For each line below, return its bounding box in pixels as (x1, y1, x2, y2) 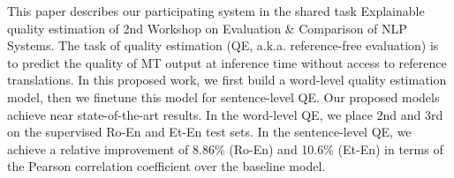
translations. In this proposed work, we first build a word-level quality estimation (7, 70, 447, 89)
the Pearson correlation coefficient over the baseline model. (7, 157, 326, 175)
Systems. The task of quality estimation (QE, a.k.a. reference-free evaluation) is (7, 36, 439, 55)
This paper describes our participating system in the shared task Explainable (7, 2, 425, 19)
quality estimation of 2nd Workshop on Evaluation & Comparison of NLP (7, 19, 407, 37)
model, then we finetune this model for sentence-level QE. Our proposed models (7, 87, 440, 106)
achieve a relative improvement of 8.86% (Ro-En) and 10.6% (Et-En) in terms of (7, 139, 443, 158)
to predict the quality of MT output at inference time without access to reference (7, 53, 447, 71)
